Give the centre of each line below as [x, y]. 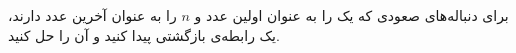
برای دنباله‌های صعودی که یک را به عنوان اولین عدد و [351, 15]
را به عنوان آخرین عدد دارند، [92, 15]
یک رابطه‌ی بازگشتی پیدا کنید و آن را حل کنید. [144, 34]
